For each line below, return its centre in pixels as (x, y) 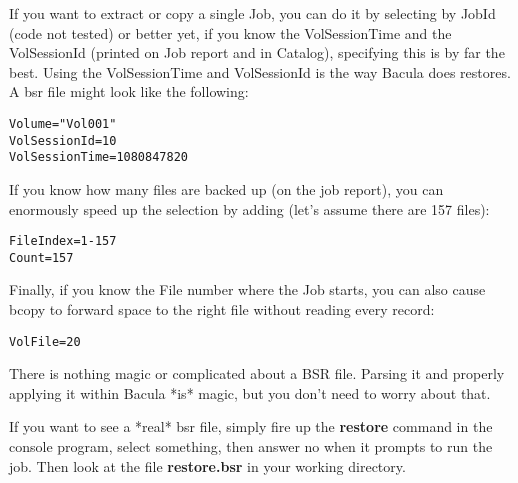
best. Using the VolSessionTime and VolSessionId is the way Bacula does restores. (260, 71)
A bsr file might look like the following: (129, 91)
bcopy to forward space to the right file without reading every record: (222, 309)
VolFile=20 (45, 341)
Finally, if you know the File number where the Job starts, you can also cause (247, 289)
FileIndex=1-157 (63, 241)
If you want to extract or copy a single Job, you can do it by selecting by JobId (252, 13)
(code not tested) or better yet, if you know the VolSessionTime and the (230, 32)
